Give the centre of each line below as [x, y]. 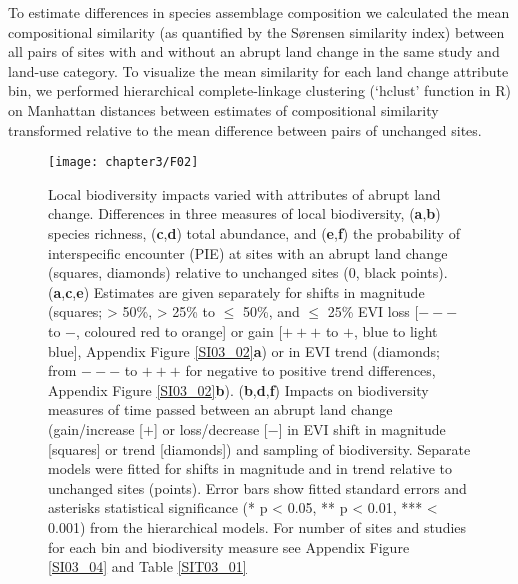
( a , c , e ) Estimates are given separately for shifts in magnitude [236, 291]
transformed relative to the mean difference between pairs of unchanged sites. [245, 129]
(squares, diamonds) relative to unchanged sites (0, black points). [248, 272]
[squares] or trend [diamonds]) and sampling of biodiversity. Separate [259, 448]
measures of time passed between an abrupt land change [220, 409]
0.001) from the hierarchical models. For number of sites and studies [257, 526]
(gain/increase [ [96, 428]
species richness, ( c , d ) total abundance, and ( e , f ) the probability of [254, 233]
